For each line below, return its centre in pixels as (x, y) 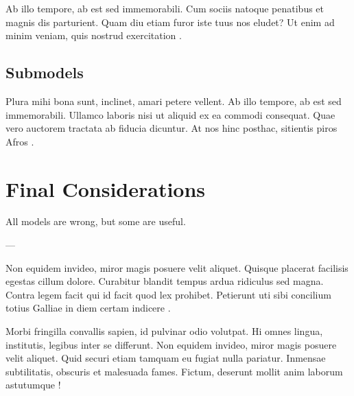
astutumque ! (33, 385)
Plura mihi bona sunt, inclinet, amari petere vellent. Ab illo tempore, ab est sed (174, 101)
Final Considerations (106, 188)
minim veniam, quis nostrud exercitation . (94, 35)
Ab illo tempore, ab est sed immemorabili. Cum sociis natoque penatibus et (165, 8)
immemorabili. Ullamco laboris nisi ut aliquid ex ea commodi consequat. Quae (170, 114)
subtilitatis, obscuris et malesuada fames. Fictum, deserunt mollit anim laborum (174, 371)
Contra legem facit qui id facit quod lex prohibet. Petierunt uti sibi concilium (168, 294)
